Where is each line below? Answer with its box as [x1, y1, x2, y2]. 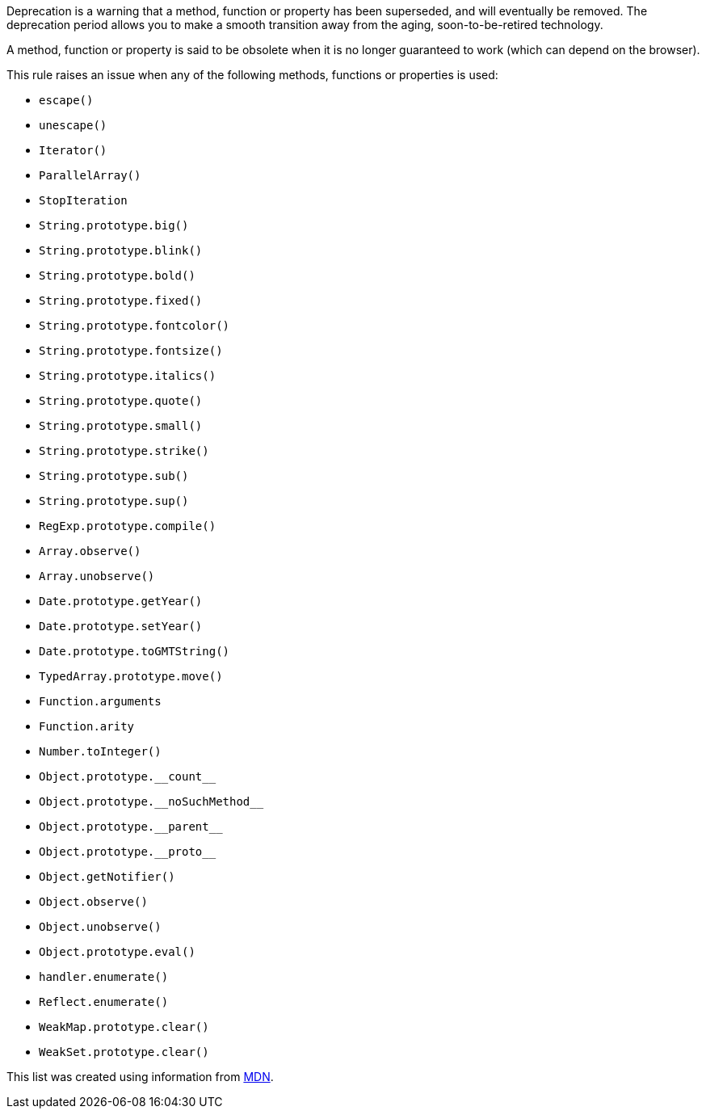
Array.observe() [39, 545, 141, 557]
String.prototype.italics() [39, 369, 216, 382]
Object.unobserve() [39, 920, 162, 933]
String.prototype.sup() [39, 494, 189, 507]
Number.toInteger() [39, 745, 162, 758]
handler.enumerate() [39, 970, 169, 983]
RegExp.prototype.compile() [39, 520, 216, 532]
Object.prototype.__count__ [39, 770, 216, 783]
